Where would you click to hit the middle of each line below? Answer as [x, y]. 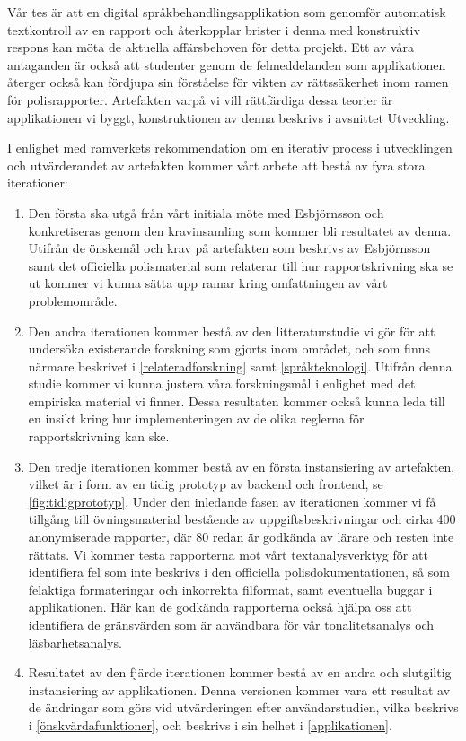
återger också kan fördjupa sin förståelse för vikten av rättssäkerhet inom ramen [228, 82]
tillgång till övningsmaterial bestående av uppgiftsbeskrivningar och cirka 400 [242, 519]
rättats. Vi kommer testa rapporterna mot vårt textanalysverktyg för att [228, 554]
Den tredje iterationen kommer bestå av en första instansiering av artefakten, [242, 466]
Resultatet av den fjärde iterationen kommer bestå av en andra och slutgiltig [240, 672]
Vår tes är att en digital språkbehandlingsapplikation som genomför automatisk [227, 12]
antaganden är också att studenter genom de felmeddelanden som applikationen [227, 64]
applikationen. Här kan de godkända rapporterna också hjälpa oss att [220, 607]
